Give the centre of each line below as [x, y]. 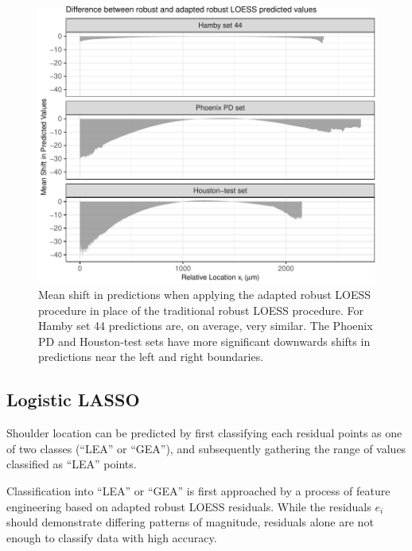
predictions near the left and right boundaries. [151, 357]
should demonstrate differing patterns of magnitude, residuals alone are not [190, 522]
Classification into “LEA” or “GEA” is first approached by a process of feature [198, 490]
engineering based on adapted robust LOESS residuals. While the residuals [189, 506]
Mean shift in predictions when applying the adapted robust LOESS [205, 294]
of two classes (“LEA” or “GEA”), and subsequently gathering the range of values [206, 448]
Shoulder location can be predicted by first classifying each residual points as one [204, 433]
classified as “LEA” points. [72, 464]
